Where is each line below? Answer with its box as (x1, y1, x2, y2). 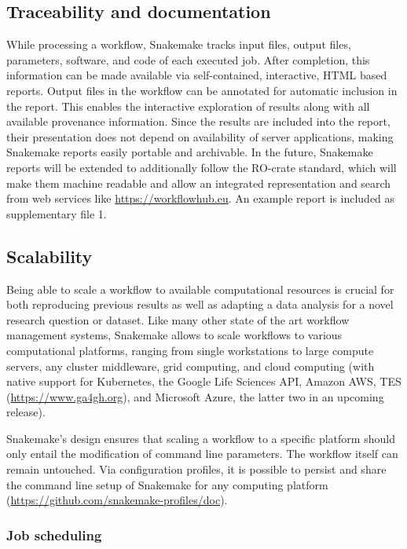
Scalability (6, 243, 93, 268)
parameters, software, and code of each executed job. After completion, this (6, 51, 370, 68)
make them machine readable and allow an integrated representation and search (6, 174, 391, 191)
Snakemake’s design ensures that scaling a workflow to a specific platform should (6, 430, 395, 446)
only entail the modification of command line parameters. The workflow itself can (6, 445, 398, 462)
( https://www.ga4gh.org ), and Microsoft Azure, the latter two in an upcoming (6, 388, 384, 404)
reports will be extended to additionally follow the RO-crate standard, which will (6, 159, 397, 175)
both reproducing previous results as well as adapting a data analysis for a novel (6, 296, 394, 313)
